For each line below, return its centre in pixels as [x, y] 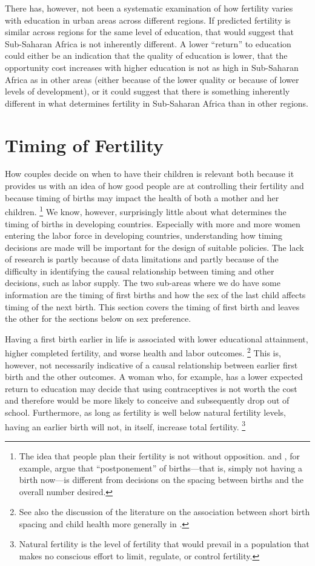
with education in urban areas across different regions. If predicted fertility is [148, 20]
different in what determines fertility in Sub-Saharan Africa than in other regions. [157, 103]
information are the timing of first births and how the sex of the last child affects [155, 295]
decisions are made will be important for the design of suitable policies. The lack [154, 247]
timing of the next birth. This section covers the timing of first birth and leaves [152, 306]
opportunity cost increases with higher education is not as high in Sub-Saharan [152, 67]
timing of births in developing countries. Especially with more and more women [153, 223]
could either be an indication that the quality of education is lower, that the [146, 55]
